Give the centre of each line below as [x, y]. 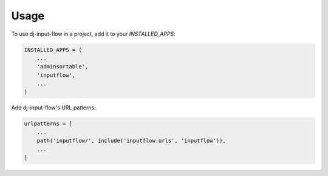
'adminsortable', [63, 67]
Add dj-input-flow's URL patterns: [54, 108]
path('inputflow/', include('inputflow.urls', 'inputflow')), [131, 141]
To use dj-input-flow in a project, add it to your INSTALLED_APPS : [93, 34]
